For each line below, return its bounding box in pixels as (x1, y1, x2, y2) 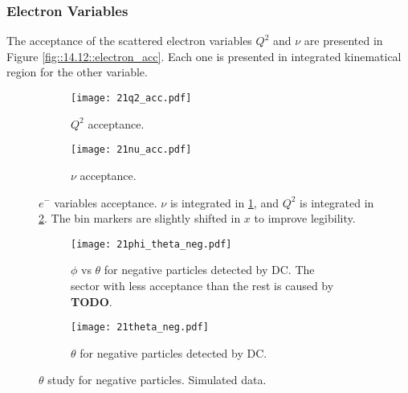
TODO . (71, 293, 112, 309)
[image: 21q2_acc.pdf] (71, 92, 192, 104)
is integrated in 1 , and (169, 194, 279, 211)
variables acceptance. (54, 194, 157, 211)
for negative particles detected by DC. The (104, 261, 315, 278)
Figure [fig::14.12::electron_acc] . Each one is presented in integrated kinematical (6, 47, 402, 64)
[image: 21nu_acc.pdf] (71, 144, 192, 156)
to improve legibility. (254, 210, 356, 227)
